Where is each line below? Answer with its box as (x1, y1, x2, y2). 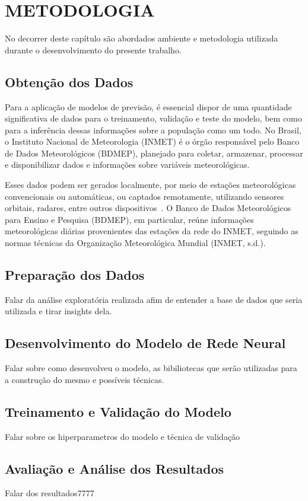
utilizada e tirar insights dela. (5, 305, 112, 317)
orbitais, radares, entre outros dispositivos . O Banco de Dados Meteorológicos (5, 202, 291, 214)
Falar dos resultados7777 (5, 487, 94, 499)
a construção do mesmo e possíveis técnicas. (5, 373, 164, 385)
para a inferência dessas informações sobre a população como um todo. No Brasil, (5, 123, 301, 136)
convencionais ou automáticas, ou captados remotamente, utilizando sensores (5, 190, 284, 202)
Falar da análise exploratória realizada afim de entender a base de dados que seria (5, 293, 303, 305)
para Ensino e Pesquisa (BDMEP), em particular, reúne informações (5, 213, 254, 225)
